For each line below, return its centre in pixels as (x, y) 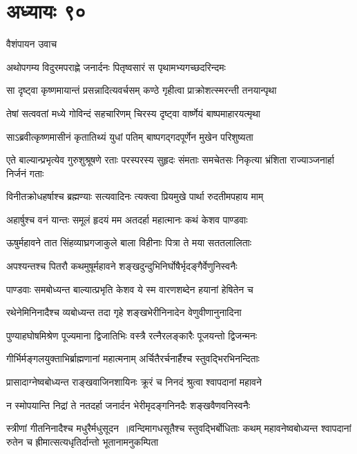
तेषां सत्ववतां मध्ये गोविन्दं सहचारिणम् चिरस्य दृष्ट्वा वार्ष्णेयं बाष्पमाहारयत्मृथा (134, 113)
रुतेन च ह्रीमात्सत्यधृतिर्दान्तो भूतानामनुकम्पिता (83, 441)
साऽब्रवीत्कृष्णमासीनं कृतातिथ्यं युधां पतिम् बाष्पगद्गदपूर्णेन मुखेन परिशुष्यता (130, 136)
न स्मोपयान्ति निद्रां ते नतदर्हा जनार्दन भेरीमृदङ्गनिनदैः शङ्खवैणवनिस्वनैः (128, 405)
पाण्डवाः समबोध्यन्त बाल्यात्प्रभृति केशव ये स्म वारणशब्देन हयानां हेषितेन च (130, 289)
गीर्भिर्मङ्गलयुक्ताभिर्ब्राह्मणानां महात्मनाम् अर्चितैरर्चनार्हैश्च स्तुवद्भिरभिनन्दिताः (133, 358)
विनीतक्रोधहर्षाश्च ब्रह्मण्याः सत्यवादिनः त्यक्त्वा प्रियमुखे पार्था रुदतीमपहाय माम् (135, 196)
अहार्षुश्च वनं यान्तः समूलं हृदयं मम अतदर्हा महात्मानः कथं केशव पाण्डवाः (127, 219)
